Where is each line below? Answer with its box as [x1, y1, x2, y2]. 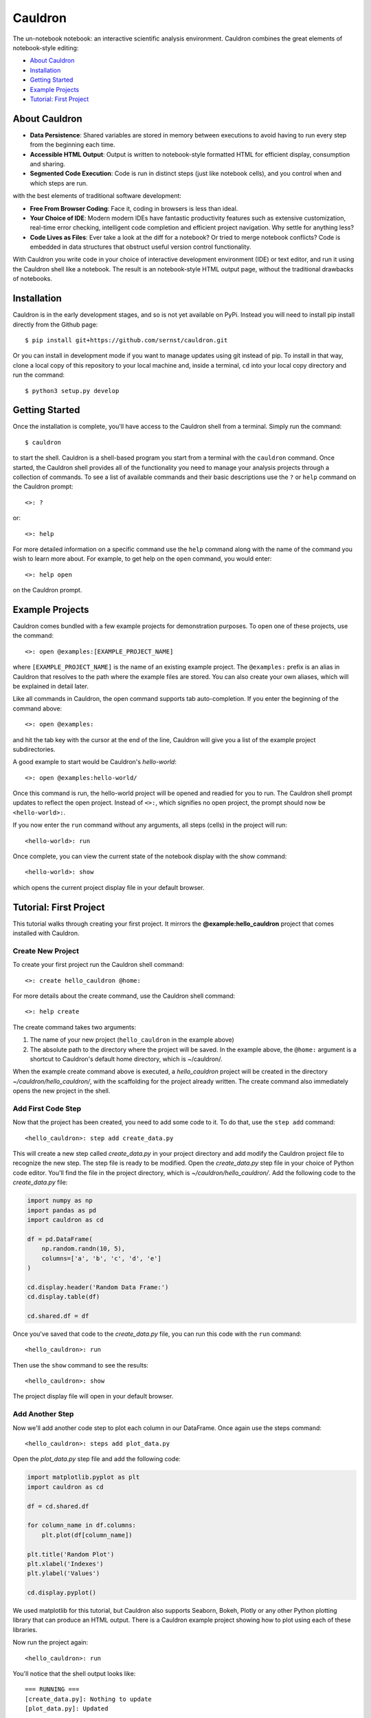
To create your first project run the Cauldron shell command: [12, 961, 185, 969]
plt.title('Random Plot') [27, 1550, 115, 1558]
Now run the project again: [12, 1638, 89, 1647]
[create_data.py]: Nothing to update [25, 1695, 153, 1703]
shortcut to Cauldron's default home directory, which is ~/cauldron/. [30, 1055, 223, 1063]
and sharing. [30, 159, 65, 168]
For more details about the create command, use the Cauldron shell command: [12, 992, 236, 1000]
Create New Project [12, 946, 79, 955]
